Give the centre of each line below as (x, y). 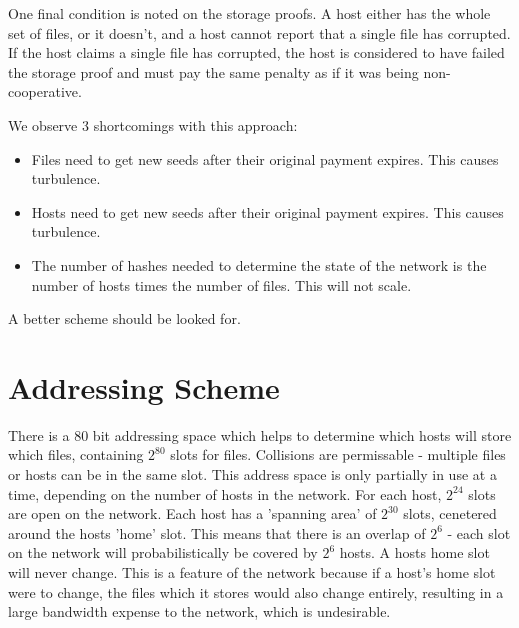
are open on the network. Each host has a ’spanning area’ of (192, 513)
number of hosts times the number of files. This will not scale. (221, 284)
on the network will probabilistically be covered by (163, 552)
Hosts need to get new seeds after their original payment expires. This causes (267, 211)
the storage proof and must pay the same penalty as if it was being (213, 71)
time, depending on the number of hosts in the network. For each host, (225, 493)
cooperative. (45, 91)
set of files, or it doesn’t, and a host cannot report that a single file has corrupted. (259, 32)
